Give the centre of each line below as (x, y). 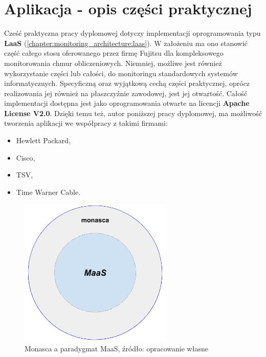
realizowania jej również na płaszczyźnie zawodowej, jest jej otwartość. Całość (126, 93)
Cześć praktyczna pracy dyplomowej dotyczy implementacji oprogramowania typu (132, 33)
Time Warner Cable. (48, 192)
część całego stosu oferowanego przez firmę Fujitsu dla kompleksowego (114, 53)
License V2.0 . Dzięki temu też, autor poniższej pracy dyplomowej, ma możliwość (133, 113)
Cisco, (26, 157)
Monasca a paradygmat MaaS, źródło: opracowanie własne (116, 348)
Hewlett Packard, (43, 140)
